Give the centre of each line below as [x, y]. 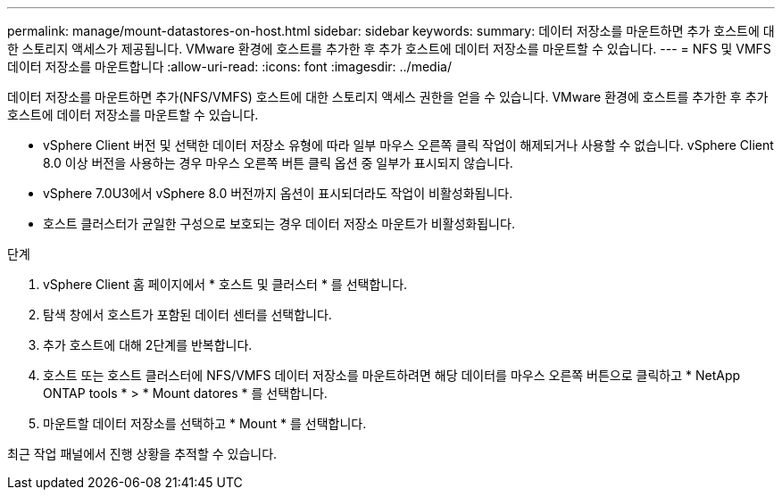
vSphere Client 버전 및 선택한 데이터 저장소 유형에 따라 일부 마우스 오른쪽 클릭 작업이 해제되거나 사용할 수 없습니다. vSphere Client [408, 145]
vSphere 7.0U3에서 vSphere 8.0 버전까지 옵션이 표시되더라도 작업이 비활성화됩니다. [278, 193]
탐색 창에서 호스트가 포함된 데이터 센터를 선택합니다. [187, 315]
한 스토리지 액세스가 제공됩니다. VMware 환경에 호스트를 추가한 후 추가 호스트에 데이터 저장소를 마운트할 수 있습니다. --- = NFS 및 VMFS [389, 49]
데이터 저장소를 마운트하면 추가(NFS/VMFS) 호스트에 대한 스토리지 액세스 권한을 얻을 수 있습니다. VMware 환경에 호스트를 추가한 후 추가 [388, 97]
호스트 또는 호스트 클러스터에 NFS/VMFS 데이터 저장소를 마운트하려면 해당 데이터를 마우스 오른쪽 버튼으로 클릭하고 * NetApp [392, 375]
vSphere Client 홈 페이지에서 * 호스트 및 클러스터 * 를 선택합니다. [225, 284]
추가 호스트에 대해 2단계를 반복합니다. [148, 345]
